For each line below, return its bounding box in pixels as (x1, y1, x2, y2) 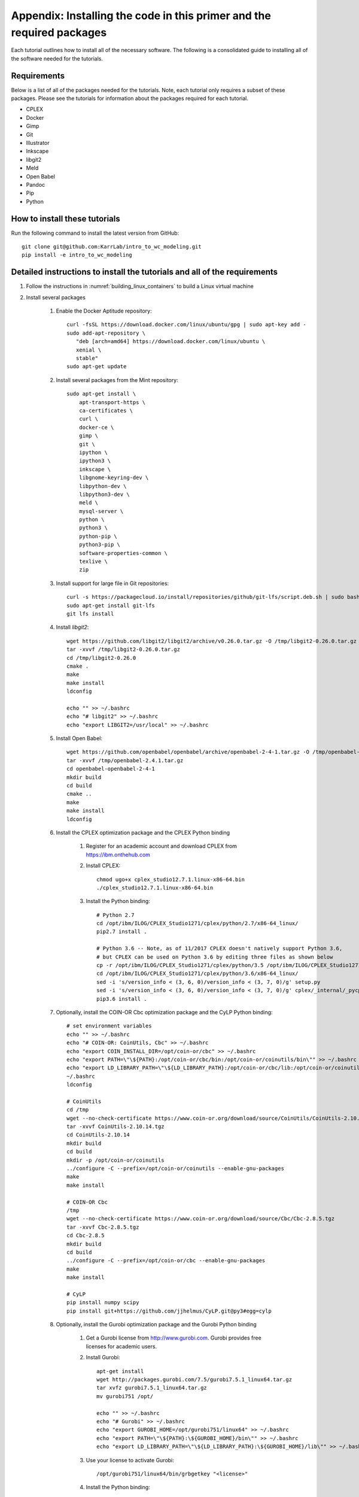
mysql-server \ (78, 508, 124, 514)
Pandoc (26, 181, 45, 188)
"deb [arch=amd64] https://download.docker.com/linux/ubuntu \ (75, 338, 266, 345)
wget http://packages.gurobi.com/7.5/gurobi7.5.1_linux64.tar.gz (96, 1376, 293, 1383)
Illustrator (26, 139, 50, 146)
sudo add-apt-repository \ (66, 329, 146, 337)
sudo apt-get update (66, 363, 127, 370)
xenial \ (75, 346, 102, 353)
